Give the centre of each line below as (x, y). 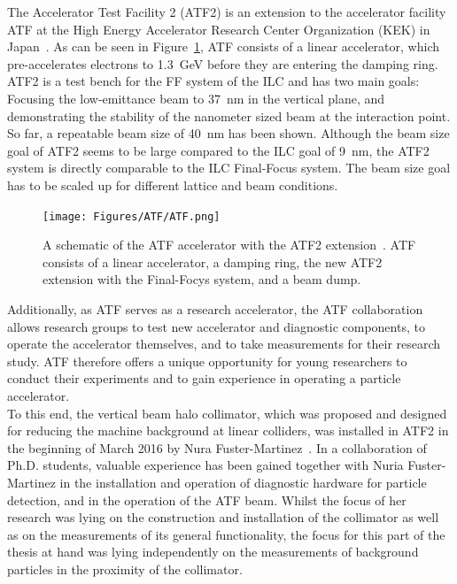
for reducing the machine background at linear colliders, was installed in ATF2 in (228, 430)
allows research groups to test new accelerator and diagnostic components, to (216, 326)
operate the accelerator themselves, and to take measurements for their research (224, 344)
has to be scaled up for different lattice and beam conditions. (173, 184)
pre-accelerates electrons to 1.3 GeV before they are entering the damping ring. (223, 63)
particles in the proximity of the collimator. (125, 569)
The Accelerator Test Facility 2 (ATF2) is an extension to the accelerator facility (227, 12)
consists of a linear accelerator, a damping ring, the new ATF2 (213, 261)
